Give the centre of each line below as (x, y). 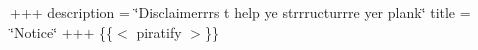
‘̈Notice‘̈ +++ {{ (62, 31)
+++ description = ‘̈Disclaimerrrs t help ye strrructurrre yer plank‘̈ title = (240, 12)
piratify (159, 31)
